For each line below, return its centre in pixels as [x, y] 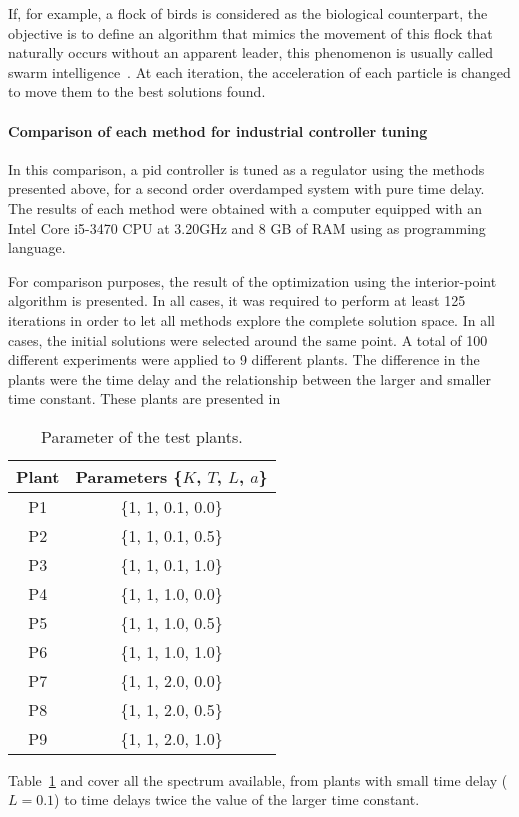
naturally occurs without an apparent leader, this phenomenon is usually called [251, 52]
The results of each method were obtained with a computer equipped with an [245, 207]
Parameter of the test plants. [141, 436]
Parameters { [129, 476]
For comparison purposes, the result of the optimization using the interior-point [252, 280]
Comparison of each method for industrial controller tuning [218, 130]
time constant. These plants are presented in [144, 398]
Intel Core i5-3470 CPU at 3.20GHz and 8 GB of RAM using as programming [247, 227]
